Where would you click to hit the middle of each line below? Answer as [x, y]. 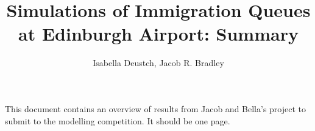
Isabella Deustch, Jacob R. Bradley [158, 63]
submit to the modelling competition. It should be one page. [118, 120]
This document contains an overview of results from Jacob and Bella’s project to [156, 108]
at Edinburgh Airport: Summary [158, 34]
